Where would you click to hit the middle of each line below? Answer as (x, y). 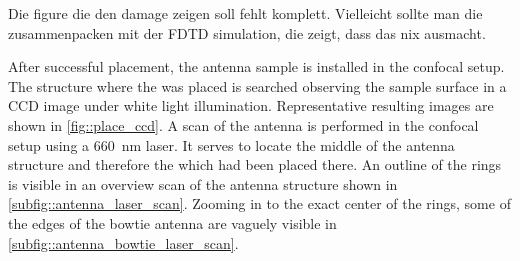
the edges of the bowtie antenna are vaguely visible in (172, 222)
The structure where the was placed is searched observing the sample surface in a (257, 85)
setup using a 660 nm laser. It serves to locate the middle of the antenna (231, 144)
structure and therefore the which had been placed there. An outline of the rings (255, 164)
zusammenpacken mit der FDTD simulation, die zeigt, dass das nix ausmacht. (247, 32)
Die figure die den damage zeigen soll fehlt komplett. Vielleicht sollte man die (245, 13)
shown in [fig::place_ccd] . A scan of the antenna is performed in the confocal (243, 124)
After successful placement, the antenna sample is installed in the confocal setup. (256, 66)
